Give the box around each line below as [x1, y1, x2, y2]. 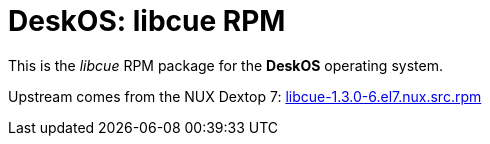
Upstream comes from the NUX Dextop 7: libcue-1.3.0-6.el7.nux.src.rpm [8, 87, 482, 105]
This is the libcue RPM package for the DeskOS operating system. [8, 56, 443, 74]
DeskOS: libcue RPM [8, 4, 286, 38]
